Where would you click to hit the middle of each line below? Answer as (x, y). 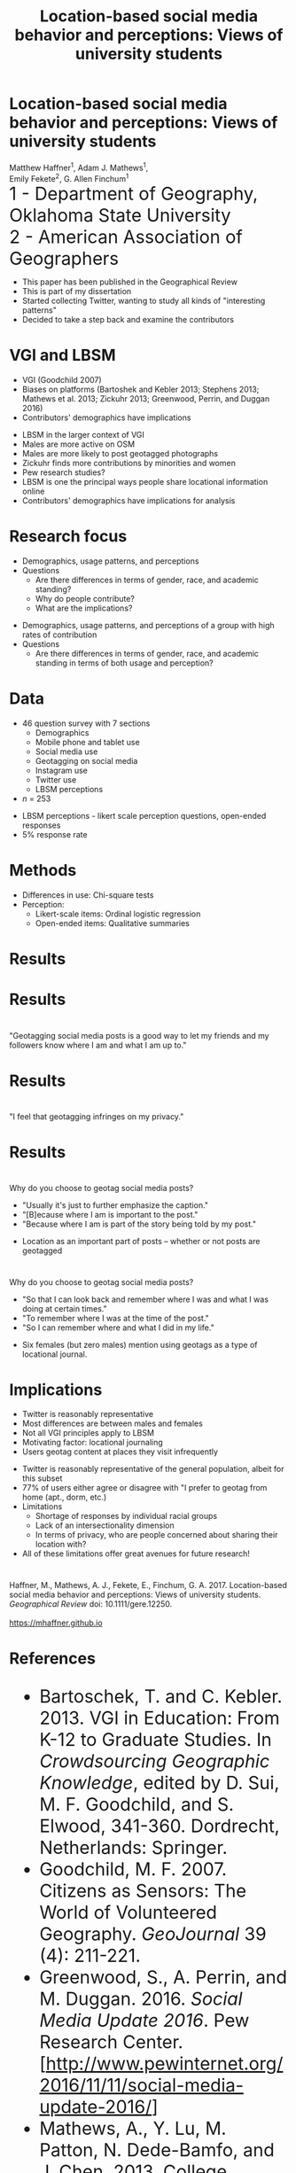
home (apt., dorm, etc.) (64, 1497)
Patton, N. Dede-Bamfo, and (157, 2150)
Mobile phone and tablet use (87, 743)
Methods (43, 871)
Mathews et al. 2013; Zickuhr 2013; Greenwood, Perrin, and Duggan (146, 399)
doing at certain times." (65, 1308)
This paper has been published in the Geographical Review (129, 282)
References (52, 1658)
